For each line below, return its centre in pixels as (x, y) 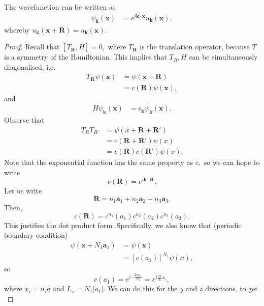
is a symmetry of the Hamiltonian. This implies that (86, 57)
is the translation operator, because (195, 47)
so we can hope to (232, 162)
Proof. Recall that (32, 47)
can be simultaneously (223, 57)
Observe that (24, 120)
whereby (17, 29)
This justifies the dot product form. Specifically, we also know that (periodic (123, 225)
